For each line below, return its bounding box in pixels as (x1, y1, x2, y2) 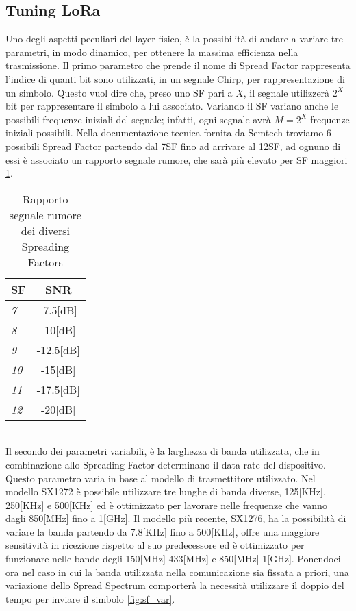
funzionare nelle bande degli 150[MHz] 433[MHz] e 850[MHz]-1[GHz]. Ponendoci (5, 551, 341, 566)
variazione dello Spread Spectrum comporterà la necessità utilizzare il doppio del (5, 578, 344, 593)
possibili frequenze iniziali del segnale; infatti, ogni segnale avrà (5, 112, 271, 126)
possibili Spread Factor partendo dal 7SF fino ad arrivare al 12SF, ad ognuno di (5, 138, 341, 153)
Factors (27, 253, 63, 270)
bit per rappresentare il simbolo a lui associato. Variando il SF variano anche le (5, 99, 339, 113)
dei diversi (21, 222, 70, 238)
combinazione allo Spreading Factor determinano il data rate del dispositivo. (5, 457, 326, 471)
